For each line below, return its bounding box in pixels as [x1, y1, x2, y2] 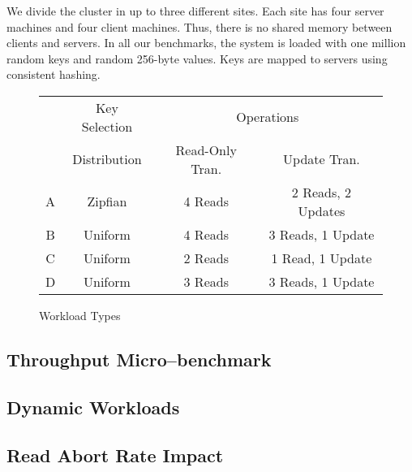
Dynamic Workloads [6, 394, 180, 419]
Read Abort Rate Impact [6, 442, 224, 467]
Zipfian [87, 192, 127, 211]
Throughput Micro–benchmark [6, 346, 272, 371]
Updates [298, 201, 345, 220]
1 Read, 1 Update [271, 248, 372, 267]
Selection [81, 116, 133, 136]
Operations [236, 107, 299, 127]
